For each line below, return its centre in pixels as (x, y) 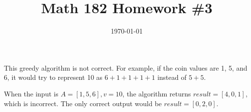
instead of (172, 77)
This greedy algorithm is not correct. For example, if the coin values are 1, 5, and (126, 67)
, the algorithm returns (157, 93)
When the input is (31, 93)
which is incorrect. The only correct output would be (83, 103)
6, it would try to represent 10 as (53, 77)
